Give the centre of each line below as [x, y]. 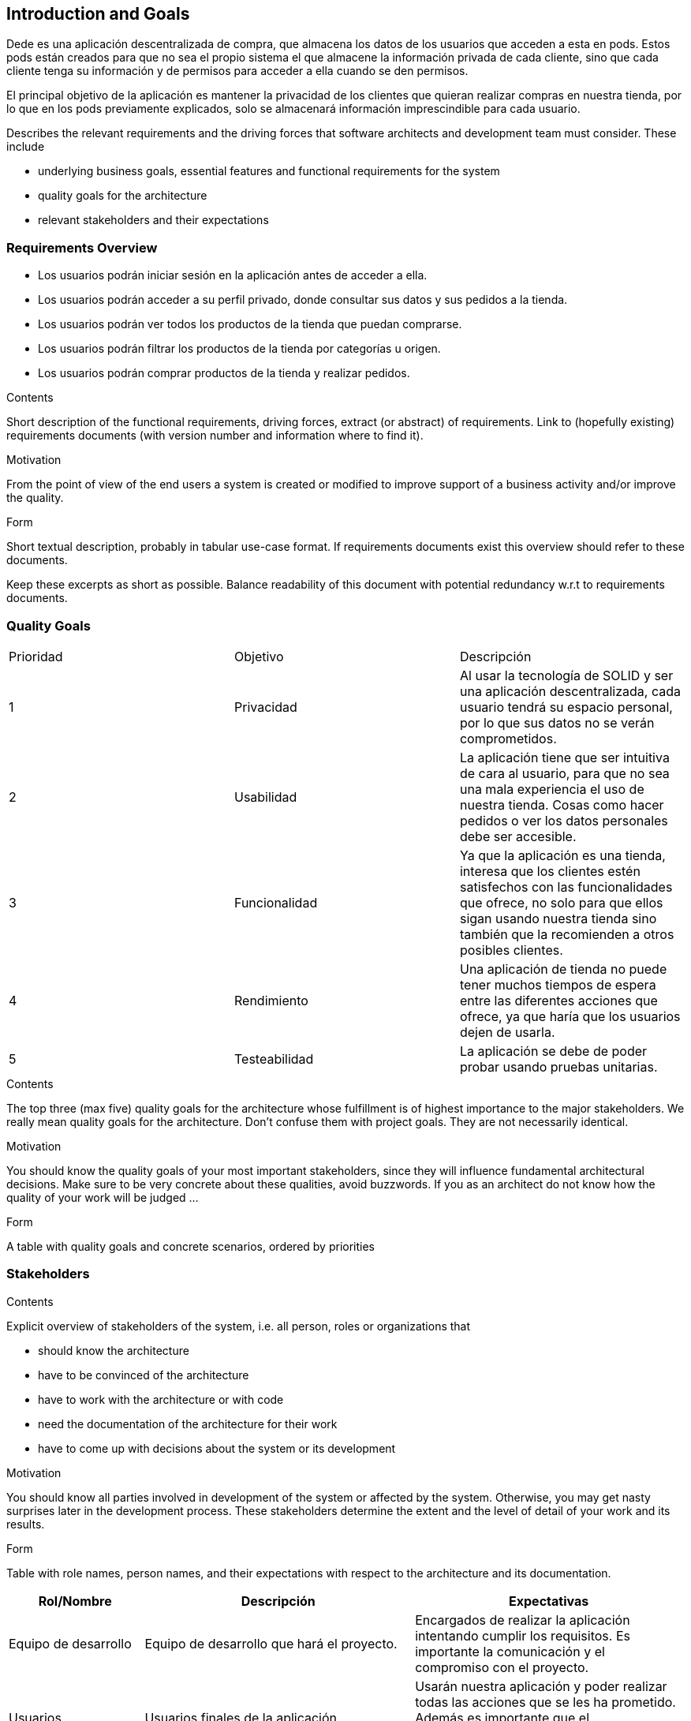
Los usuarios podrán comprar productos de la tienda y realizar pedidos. [224, 373]
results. [26, 1524]
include [26, 147]
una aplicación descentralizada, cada [570, 691]
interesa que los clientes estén [550, 871]
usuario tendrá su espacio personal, [566, 707]
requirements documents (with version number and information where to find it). [215, 436]
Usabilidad [265, 797]
